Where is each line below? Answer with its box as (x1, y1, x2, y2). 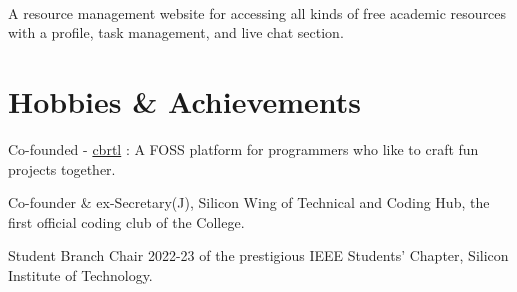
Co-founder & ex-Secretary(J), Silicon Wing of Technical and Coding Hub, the (8, 192, 490, 213)
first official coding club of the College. (8, 211, 245, 232)
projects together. (8, 158, 116, 179)
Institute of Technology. (8, 264, 153, 285)
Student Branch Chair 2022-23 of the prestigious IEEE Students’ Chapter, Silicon (8, 245, 509, 266)
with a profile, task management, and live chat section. (8, 22, 344, 43)
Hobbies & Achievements (8, 80, 362, 121)
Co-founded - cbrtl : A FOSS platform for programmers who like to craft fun (8, 138, 479, 159)
